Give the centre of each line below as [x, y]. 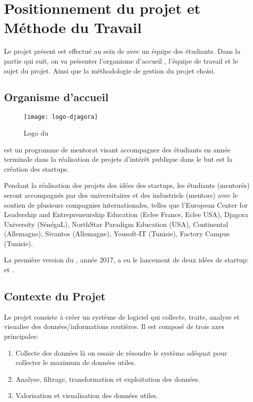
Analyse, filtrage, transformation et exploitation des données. [108, 379]
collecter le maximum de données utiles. [76, 362]
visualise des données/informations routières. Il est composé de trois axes [114, 326]
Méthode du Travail [73, 27]
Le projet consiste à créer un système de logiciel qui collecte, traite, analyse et [122, 316]
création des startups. [36, 168]
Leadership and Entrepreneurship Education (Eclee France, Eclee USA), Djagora [126, 214]
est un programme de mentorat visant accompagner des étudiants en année [117, 149]
